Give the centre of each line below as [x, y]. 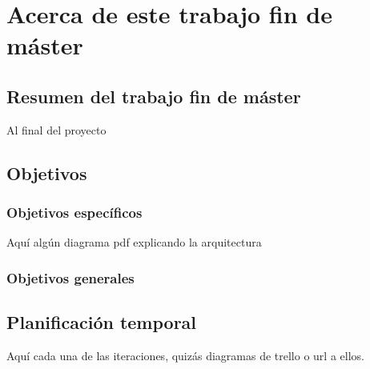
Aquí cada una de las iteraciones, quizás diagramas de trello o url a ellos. [185, 355]
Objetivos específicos [74, 213]
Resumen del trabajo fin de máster [154, 96]
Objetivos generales [70, 277]
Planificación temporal [102, 322]
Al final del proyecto [56, 129]
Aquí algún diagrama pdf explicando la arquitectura [134, 242]
